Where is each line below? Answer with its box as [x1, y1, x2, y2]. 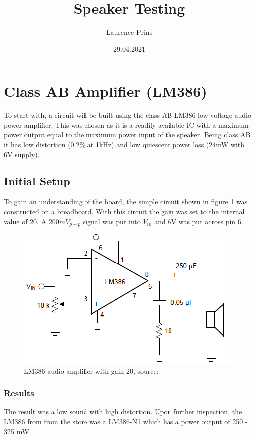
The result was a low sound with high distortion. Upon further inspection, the [4, 406, 242, 417]
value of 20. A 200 [4, 216, 59, 226]
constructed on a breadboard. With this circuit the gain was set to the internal [4, 206, 245, 217]
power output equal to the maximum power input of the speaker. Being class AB [4, 129, 251, 140]
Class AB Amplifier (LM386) [4, 81, 207, 101]
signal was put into [83, 216, 141, 226]
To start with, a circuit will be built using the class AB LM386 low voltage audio [4, 110, 251, 120]
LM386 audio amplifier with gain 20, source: [24, 365, 159, 376]
